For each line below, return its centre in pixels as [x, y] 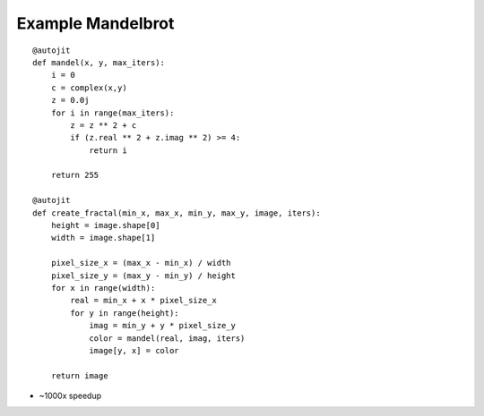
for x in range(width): [103, 288]
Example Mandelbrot [95, 23]
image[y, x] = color [134, 350]
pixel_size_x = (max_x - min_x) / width [141, 263]
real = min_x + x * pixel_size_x [143, 301]
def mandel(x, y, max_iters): [99, 62]
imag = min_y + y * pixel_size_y [163, 326]
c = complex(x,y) [89, 88]
